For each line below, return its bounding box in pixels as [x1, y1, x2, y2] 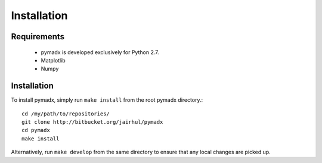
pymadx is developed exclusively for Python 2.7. [41, 48, 159, 56]
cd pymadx [21, 127, 50, 134]
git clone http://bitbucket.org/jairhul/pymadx [21, 119, 163, 126]
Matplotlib [41, 57, 66, 64]
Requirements [11, 32, 65, 42]
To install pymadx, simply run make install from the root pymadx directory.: [11, 96, 203, 104]
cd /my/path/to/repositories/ [21, 110, 110, 117]
